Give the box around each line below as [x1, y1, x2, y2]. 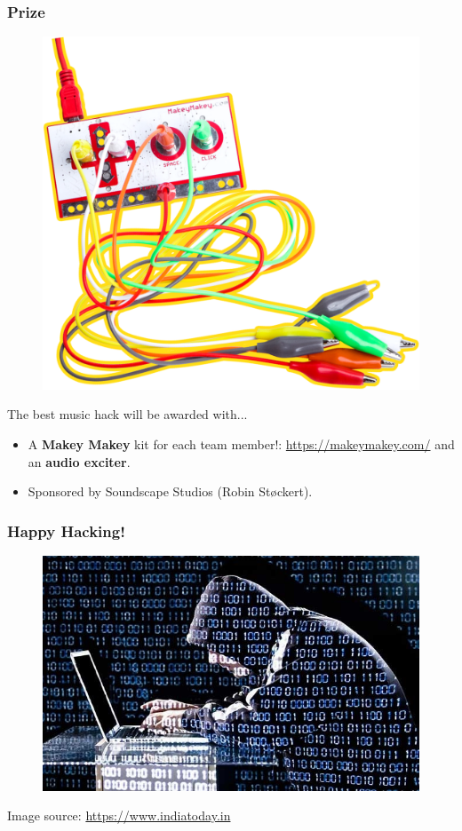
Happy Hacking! [7, 519, 125, 542]
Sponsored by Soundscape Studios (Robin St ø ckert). [28, 482, 313, 501]
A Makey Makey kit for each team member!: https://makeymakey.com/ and [28, 434, 455, 453]
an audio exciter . [28, 452, 131, 471]
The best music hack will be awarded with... [7, 405, 248, 423]
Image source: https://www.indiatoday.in [7, 806, 231, 825]
